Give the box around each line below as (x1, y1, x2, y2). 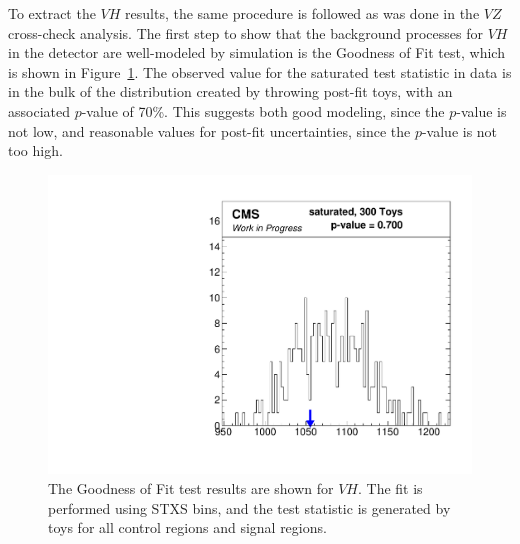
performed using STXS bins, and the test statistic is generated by (48, 497, 451, 518)
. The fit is (358, 478, 423, 498)
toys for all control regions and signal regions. (48, 517, 327, 538)
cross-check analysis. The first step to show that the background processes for (8, 22, 483, 43)
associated (8, 100, 70, 121)
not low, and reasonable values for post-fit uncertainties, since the (8, 120, 411, 141)
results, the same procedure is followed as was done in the (125, 3, 480, 23)
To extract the (8, 3, 96, 23)
